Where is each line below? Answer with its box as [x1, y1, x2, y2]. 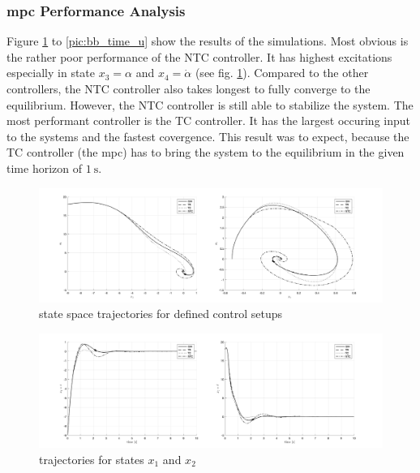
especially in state [6, 64, 96, 81]
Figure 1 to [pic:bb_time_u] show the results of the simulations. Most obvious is [6, 32, 409, 49]
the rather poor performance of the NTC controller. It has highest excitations [6, 48, 392, 65]
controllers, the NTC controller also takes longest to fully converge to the [6, 80, 371, 97]
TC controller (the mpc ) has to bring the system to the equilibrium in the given [6, 144, 405, 161]
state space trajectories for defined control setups [39, 305, 282, 322]
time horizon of [6, 159, 82, 176]
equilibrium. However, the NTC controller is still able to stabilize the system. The [6, 96, 414, 113]
